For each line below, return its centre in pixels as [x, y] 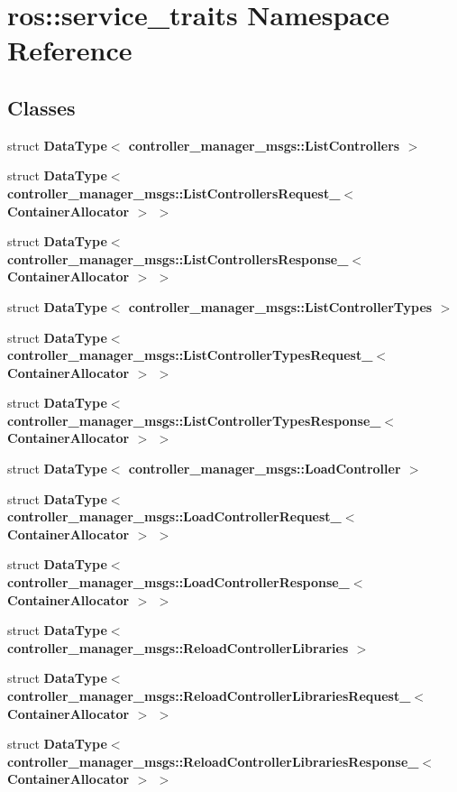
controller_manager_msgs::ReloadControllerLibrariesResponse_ [213, 761]
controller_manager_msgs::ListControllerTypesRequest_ [190, 355]
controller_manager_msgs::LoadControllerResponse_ [178, 582]
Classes [41, 107]
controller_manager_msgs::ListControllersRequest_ [174, 193]
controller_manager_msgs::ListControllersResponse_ [178, 258]
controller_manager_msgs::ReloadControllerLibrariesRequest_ [209, 696]
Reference [70, 50]
